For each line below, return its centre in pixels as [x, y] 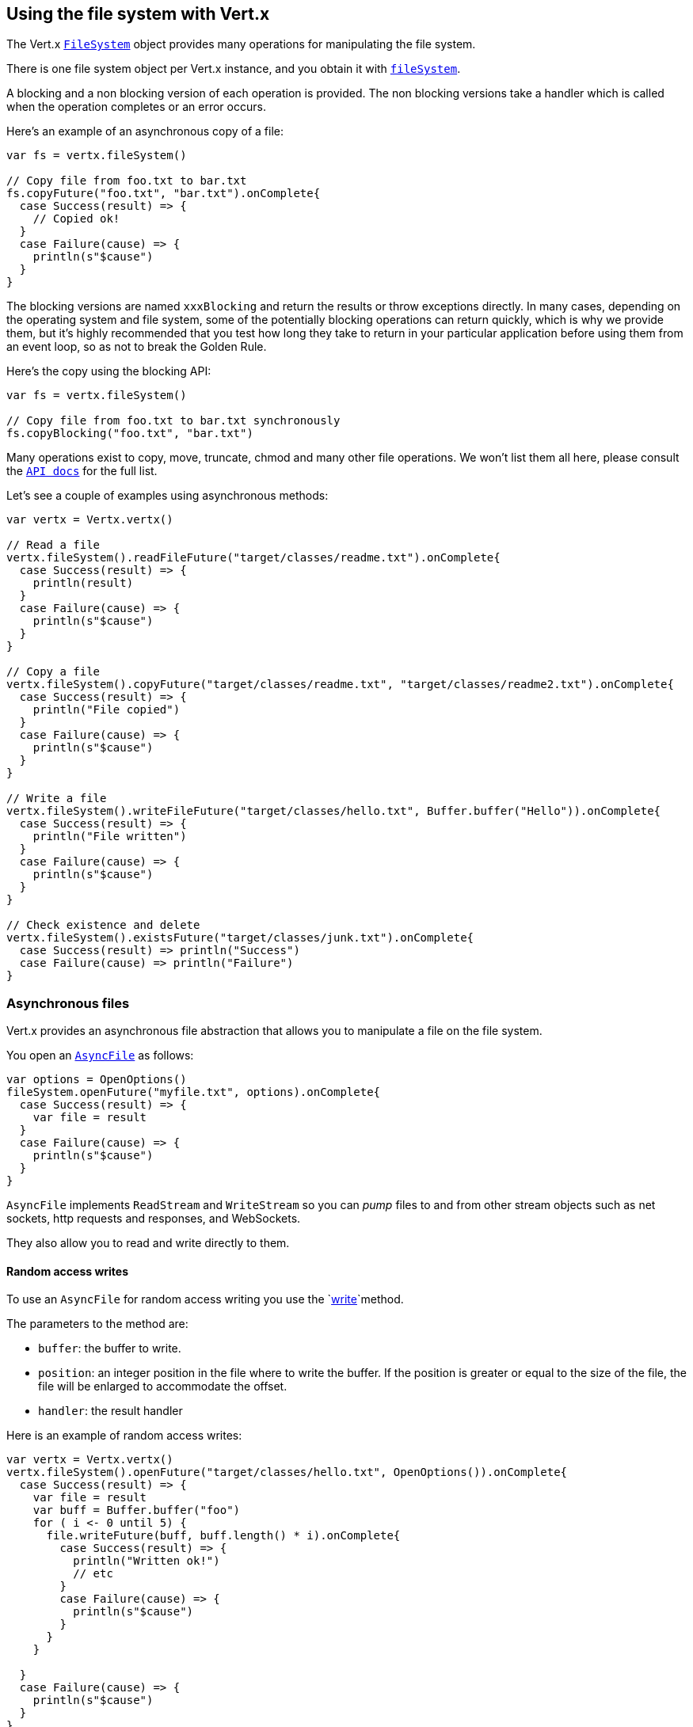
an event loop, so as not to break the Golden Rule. [137, 347]
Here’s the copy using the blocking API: [109, 371]
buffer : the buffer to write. [110, 1349]
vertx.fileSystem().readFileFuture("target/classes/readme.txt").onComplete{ [253, 558]
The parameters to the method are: [97, 1324]
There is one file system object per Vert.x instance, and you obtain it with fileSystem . [234, 69]
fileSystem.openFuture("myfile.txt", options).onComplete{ [194, 1092]
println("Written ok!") [147, 1561]
